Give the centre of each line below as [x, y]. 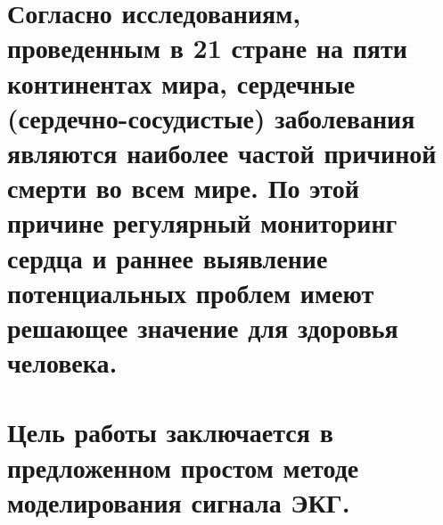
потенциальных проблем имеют [191, 292]
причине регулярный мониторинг [202, 222]
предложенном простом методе [183, 467]
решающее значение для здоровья [203, 327]
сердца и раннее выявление [168, 257]
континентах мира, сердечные [181, 82]
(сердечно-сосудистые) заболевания [211, 117]
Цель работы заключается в [170, 432]
